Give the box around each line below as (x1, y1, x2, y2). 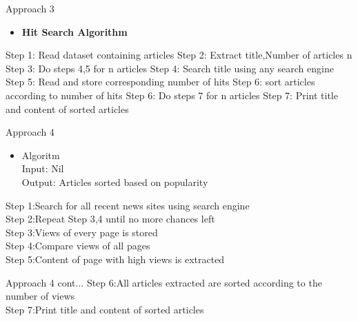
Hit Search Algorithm (21, 24, 128, 39)
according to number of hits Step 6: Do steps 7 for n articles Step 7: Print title (6, 87, 338, 102)
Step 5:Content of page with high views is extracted (6, 251, 225, 266)
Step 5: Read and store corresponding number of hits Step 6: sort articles (6, 74, 315, 89)
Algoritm (21, 147, 60, 162)
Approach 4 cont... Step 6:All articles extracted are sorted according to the (6, 275, 322, 289)
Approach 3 (6, 1, 54, 15)
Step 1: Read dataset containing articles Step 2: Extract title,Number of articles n (6, 48, 352, 62)
